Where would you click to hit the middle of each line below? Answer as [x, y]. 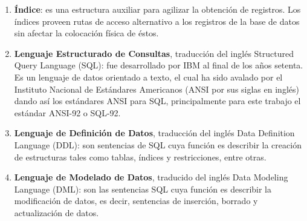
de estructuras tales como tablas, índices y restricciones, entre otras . [140, 157]
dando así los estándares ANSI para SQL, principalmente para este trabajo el [157, 101]
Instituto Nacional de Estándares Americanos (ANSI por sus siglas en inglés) [157, 89]
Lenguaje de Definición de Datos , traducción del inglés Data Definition [154, 133]
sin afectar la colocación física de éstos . [86, 33]
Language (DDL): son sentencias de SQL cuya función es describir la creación [158, 144]
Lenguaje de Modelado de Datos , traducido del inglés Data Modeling [151, 177]
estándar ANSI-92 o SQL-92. [67, 112]
